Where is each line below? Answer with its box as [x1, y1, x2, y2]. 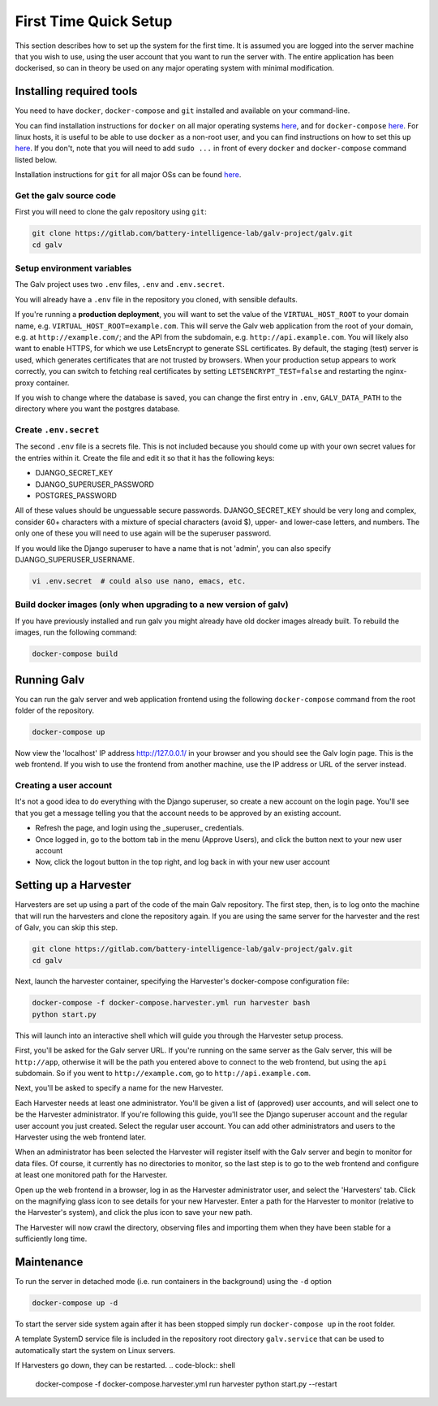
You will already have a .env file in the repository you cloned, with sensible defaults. [15, 294, 298, 304]
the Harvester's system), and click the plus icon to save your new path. [15, 1208, 253, 1217]
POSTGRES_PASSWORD [35, 491, 118, 501]
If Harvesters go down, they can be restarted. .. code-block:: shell [15, 1360, 235, 1370]
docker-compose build [32, 649, 118, 658]
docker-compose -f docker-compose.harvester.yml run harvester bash [32, 998, 311, 1008]
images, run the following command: [15, 627, 137, 637]
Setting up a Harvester [15, 879, 131, 892]
